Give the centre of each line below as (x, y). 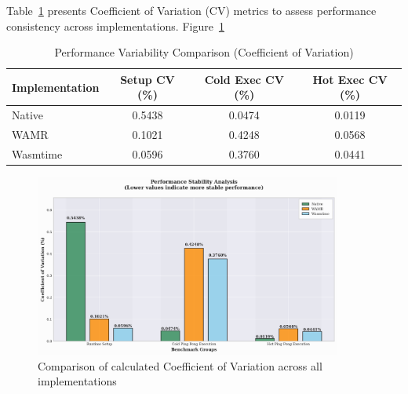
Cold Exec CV (244, 79)
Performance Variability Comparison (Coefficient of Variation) (204, 52)
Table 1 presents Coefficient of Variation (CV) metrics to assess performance (191, 10)
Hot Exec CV (350, 79)
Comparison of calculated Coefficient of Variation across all (180, 365)
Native (28, 115)
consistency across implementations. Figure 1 (115, 26)
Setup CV (148, 79)
